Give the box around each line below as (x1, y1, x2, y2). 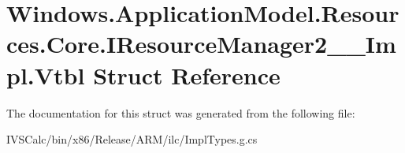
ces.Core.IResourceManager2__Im (6, 28, 396, 60)
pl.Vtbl (6, 58, 85, 91)
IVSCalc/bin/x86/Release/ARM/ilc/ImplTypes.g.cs (6, 131, 258, 147)
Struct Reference (93, 58, 281, 91)
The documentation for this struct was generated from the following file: (6, 104, 355, 121)
